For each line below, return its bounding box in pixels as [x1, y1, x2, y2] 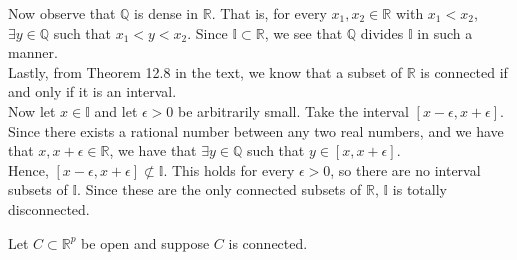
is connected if [420, 61, 508, 82]
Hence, [8, 159, 49, 180]
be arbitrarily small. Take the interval [178, 100, 409, 121]
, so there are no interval [330, 159, 481, 180]
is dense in [134, 3, 199, 23]
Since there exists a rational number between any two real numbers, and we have [8, 120, 504, 141]
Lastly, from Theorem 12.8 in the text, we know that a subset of [8, 61, 403, 82]
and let [94, 100, 138, 121]
